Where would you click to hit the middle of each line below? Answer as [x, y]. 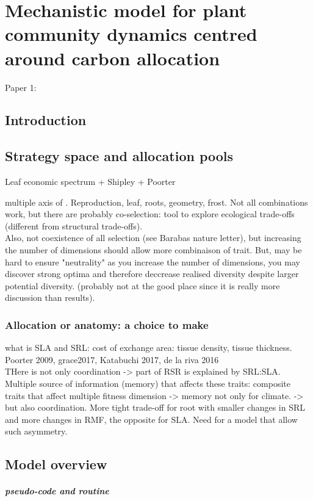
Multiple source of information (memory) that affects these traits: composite [148, 384]
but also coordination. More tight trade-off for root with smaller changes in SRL [155, 407]
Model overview [56, 464]
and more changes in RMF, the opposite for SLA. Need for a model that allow [151, 419]
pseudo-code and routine [57, 491]
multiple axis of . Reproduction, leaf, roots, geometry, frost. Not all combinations [156, 202]
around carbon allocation [113, 58]
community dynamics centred [131, 34]
